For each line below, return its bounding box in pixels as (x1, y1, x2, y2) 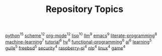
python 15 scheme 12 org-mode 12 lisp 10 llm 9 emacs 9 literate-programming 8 (5, 31, 157, 38)
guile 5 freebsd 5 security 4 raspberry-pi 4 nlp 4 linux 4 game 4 (5, 44, 126, 51)
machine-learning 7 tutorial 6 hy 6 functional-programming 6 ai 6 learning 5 (5, 37, 152, 44)
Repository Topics (45, 3, 124, 15)
